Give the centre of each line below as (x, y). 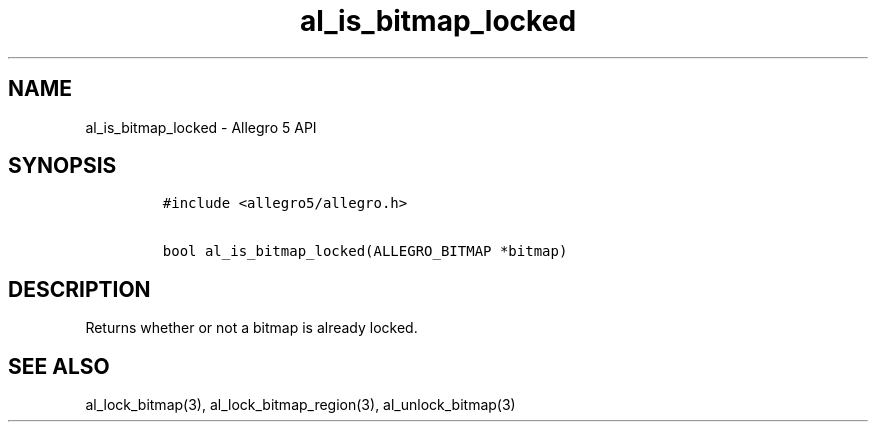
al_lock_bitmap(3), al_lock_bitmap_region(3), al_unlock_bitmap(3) (300, 405)
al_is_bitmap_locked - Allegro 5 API (201, 127)
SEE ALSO (59, 366)
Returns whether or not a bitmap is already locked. (251, 328)
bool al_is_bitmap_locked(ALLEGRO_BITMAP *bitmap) (365, 251)
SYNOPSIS (62, 166)
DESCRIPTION (79, 289)
